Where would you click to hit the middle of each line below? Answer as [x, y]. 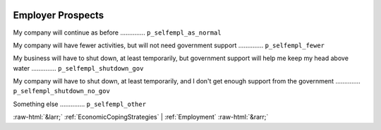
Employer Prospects [59, 15]
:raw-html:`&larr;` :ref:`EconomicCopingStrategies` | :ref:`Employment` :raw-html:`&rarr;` [141, 117]
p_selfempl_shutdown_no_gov [62, 91]
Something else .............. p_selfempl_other [80, 104]
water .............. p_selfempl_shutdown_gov [78, 68]
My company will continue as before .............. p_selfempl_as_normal [117, 32]
